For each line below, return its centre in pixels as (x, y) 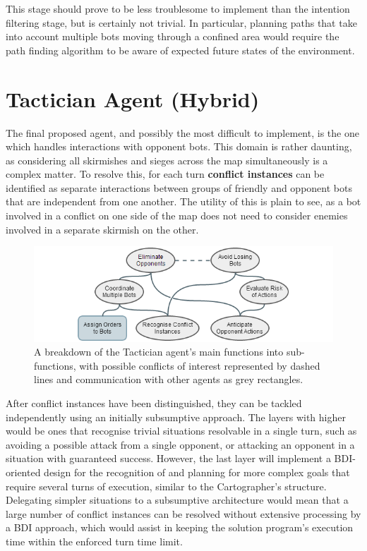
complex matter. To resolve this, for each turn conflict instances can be (165, 174)
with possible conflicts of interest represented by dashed (200, 365)
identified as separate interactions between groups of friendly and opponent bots (179, 187)
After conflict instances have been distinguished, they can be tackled (154, 403)
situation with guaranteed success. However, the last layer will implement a (168, 458)
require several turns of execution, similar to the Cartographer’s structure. (166, 486)
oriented (23, 472)
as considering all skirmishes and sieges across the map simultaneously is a (167, 160)
